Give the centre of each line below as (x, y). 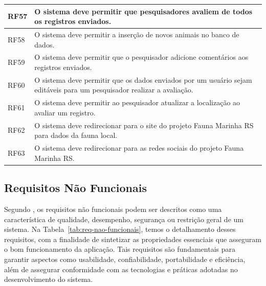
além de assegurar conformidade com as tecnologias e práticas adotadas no (121, 269)
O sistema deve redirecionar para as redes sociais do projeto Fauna (139, 148)
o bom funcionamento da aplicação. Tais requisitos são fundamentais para (120, 249)
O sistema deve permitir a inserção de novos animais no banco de (137, 34)
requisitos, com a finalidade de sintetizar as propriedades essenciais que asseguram (133, 239)
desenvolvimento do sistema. (49, 279)
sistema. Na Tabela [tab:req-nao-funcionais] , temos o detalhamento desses (120, 229)
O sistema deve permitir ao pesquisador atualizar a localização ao (137, 102)
